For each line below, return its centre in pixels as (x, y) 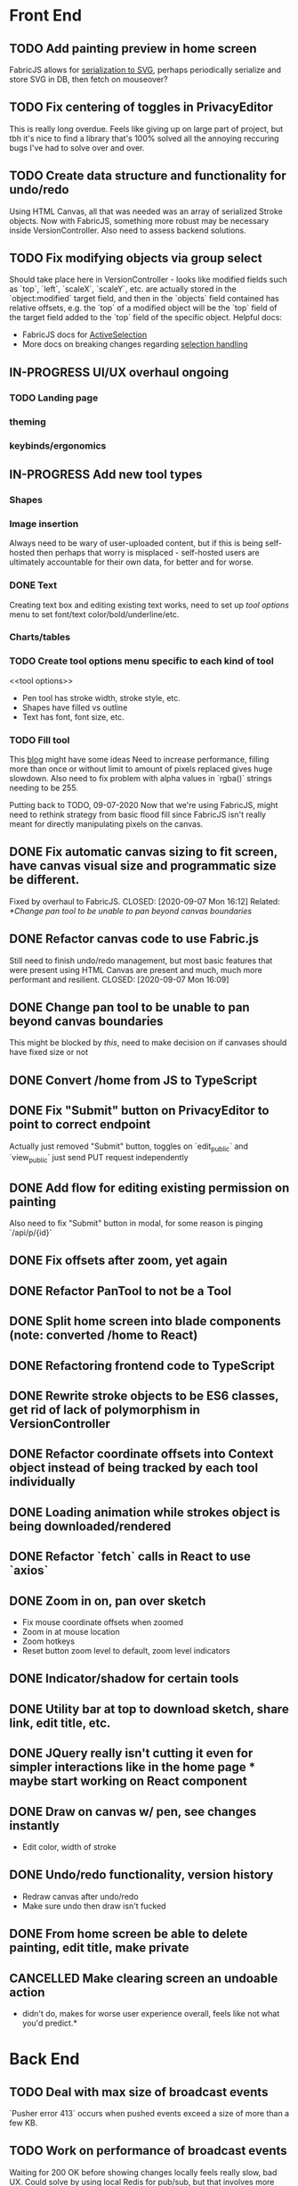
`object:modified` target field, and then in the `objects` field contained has (144, 299)
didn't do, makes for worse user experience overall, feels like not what (151, 2013)
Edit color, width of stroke (69, 1846)
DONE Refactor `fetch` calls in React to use (130, 1557)
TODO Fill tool (40, 739)
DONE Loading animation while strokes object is (145, 1512)
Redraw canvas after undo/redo (81, 1896)
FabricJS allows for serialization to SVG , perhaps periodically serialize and (145, 70)
